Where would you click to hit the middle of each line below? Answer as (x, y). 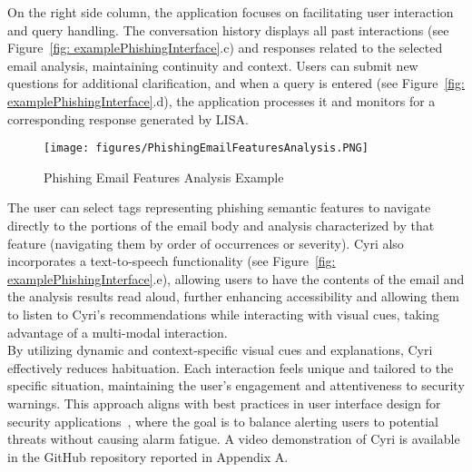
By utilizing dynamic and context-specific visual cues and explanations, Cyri (220, 350)
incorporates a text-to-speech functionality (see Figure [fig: (172, 261)
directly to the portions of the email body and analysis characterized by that (221, 225)
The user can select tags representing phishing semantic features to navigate (219, 207)
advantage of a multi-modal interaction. (118, 332)
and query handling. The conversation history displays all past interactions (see (228, 29)
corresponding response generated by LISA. (128, 118)
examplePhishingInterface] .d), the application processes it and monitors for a (221, 100)
